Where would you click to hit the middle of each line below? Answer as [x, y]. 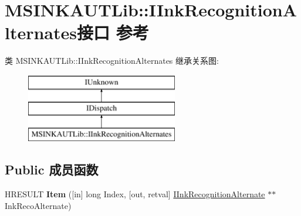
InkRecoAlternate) [38, 205]
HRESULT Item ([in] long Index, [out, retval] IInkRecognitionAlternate [135, 194]
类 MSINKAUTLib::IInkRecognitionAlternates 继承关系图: [112, 61]
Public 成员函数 [52, 169]
